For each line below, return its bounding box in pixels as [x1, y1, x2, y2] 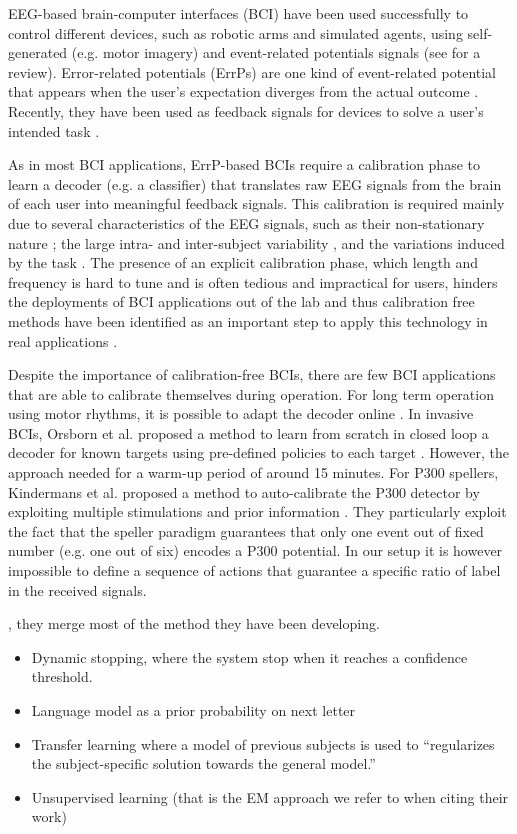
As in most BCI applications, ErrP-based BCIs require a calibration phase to [8, 154, 480, 175]
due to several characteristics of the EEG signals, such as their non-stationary [8, 212, 485, 233]
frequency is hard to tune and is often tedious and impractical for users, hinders [8, 271, 498, 292]
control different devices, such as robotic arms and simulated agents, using [8, 22, 463, 43]
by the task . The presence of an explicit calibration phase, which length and [8, 252, 479, 273]
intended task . [8, 120, 100, 141]
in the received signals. [8, 579, 147, 600]
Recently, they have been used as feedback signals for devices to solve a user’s [8, 100, 484, 121]
